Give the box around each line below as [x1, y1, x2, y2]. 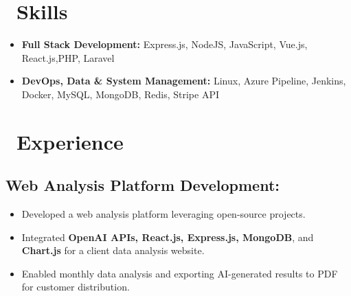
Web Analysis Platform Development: [5, 174, 280, 196]
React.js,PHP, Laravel [21, 50, 115, 65]
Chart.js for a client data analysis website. [21, 243, 205, 258]
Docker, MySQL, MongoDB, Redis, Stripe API [21, 87, 219, 101]
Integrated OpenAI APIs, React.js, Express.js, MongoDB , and [21, 229, 314, 244]
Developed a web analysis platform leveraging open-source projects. [21, 207, 306, 221]
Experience [16, 127, 124, 155]
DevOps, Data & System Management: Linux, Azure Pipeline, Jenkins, [21, 73, 346, 88]
